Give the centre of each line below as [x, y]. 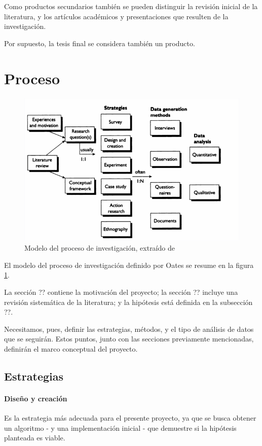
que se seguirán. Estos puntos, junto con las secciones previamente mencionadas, [129, 339]
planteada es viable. [35, 438]
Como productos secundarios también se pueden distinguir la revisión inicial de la [131, 6]
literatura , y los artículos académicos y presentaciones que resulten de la [116, 16]
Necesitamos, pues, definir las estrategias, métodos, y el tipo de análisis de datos [129, 329]
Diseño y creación [36, 398]
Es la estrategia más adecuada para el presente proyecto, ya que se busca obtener [130, 418]
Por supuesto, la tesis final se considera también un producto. [100, 43]
